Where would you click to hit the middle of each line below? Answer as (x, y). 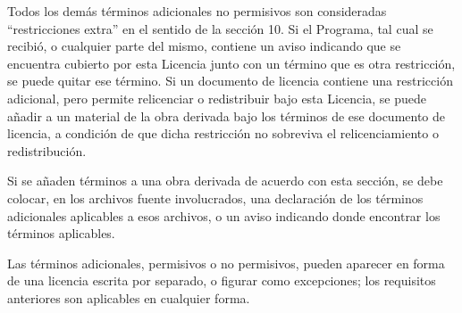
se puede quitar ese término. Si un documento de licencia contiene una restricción (230, 81)
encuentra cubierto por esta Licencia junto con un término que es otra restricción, (231, 63)
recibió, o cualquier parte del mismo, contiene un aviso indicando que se (204, 46)
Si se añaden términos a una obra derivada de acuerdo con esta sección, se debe (225, 181)
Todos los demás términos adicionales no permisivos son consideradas (197, 11)
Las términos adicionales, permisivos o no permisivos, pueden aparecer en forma (226, 263)
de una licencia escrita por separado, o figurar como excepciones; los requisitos (222, 280)
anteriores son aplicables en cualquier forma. (129, 297)
